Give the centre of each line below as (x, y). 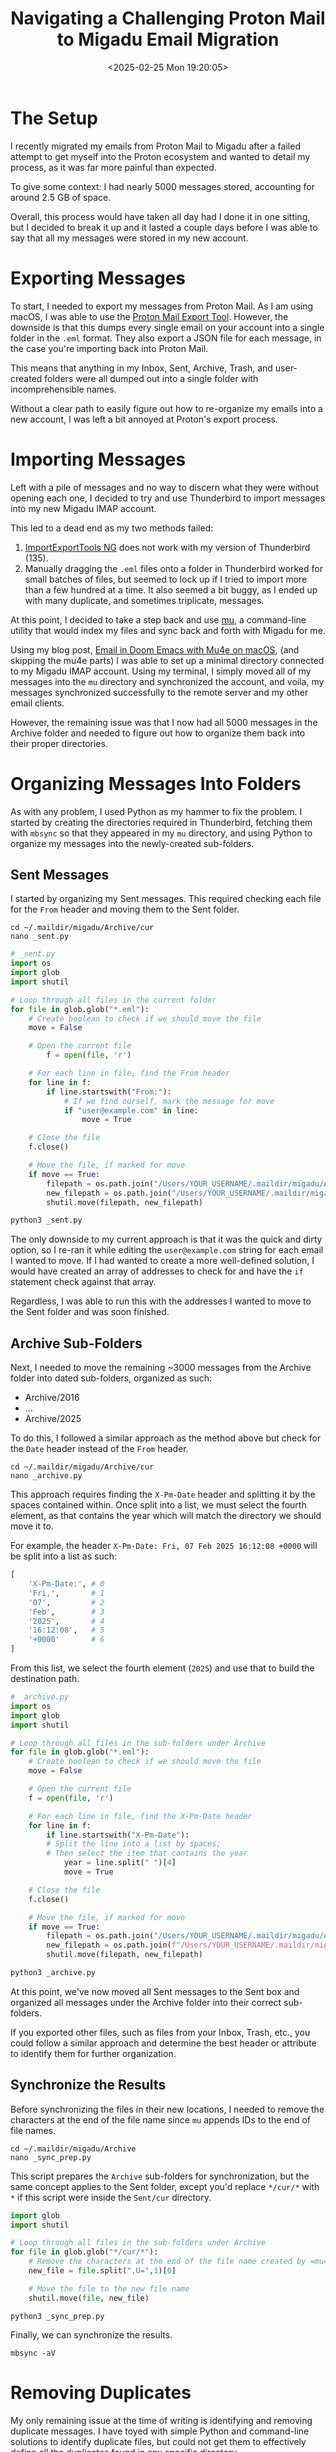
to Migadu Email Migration (168, 39)
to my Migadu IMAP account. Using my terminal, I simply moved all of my (161, 671)
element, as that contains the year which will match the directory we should (166, 1516)
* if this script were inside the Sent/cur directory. (111, 2197)
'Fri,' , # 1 (66, 1593)
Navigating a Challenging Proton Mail (168, 18)
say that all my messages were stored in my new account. (129, 238)
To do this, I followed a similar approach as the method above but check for (166, 1438)
